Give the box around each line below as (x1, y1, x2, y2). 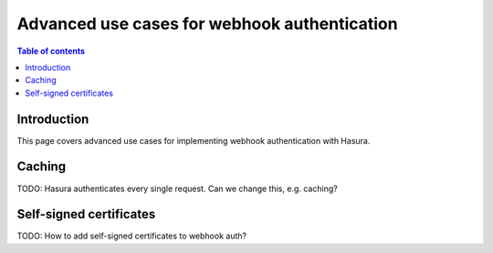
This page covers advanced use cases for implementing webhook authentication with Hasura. (16, 135, 371, 146)
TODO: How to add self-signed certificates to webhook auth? (16, 230, 246, 241)
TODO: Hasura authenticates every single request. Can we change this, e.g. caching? (16, 183, 338, 194)
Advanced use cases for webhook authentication (16, 14, 398, 34)
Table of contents (16, 46, 86, 56)
